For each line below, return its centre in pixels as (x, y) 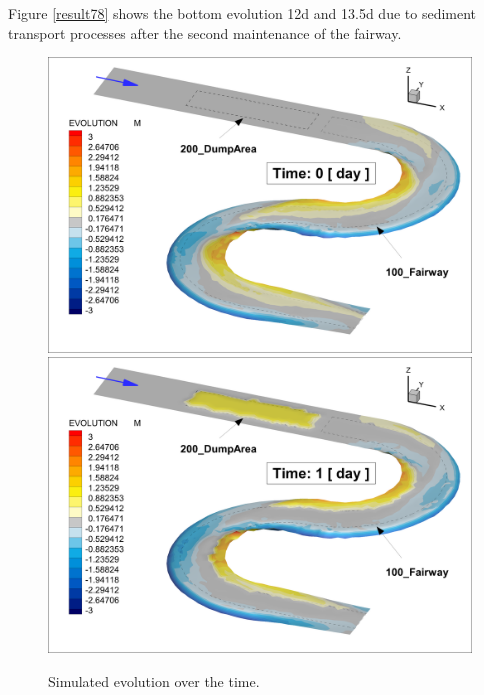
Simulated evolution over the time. (154, 680)
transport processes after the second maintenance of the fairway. (205, 32)
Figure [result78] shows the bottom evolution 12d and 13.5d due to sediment (242, 13)
